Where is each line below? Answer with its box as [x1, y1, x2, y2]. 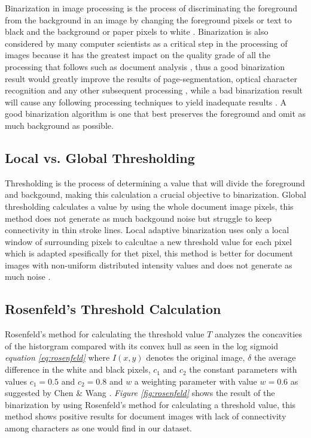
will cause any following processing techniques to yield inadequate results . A [5, 95, 287, 108]
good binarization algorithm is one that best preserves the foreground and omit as [5, 107, 306, 120]
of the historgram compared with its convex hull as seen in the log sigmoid [5, 339, 279, 352]
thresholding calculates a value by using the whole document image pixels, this [5, 200, 294, 212]
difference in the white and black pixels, [5, 363, 151, 376]
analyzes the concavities [214, 328, 302, 340]
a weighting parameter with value [134, 374, 257, 387]
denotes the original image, [146, 351, 245, 364]
